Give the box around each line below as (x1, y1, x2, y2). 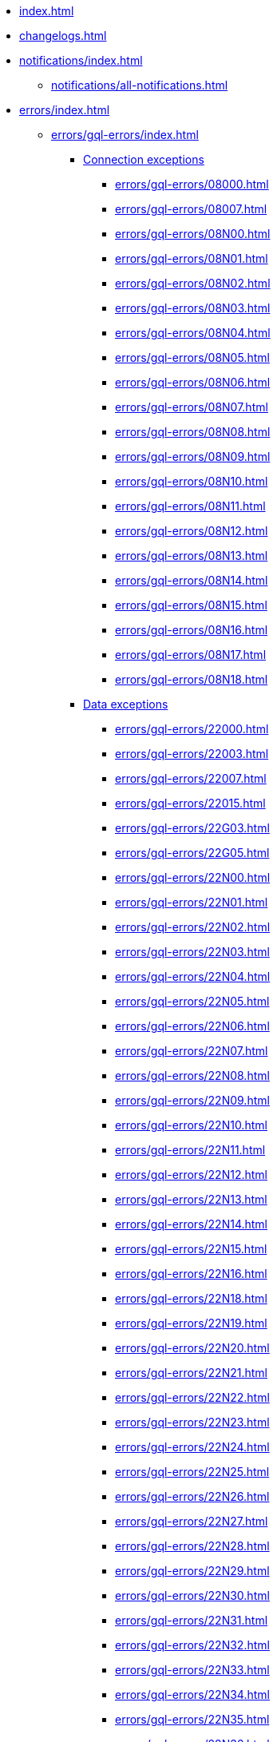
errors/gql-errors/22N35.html (115, 1712, 270, 1726)
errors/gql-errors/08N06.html (115, 375, 271, 389)
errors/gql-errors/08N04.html (115, 326, 271, 339)
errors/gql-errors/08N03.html (115, 301, 271, 315)
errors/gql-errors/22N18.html (115, 1292, 267, 1305)
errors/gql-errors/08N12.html (115, 524, 268, 538)
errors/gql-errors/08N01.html (115, 252, 268, 265)
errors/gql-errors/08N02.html (115, 276, 271, 290)
